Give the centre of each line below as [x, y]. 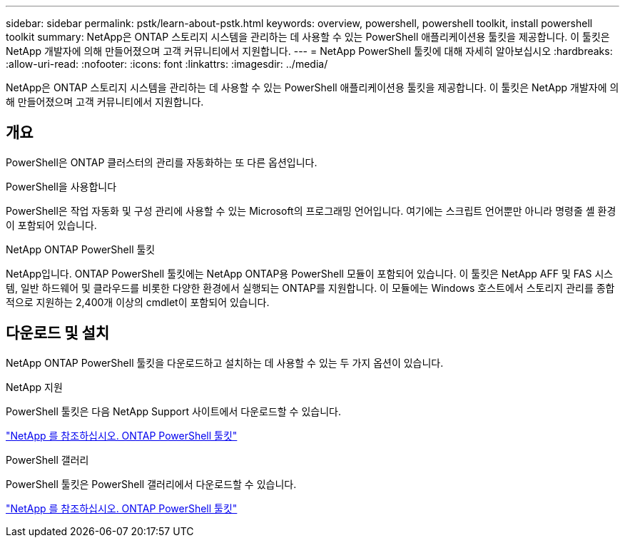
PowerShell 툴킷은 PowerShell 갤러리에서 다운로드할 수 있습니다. [151, 484]
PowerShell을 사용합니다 [61, 186]
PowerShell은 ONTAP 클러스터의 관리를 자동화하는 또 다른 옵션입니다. [162, 162]
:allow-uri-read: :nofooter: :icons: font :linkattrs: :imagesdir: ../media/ [167, 64]
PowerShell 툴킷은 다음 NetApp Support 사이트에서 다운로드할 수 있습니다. [173, 411]
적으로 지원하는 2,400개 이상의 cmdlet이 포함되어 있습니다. [138, 302]
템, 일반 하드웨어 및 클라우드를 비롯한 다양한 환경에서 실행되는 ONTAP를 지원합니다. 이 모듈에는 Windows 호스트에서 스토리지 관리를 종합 [310, 288]
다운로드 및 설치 [58, 333]
